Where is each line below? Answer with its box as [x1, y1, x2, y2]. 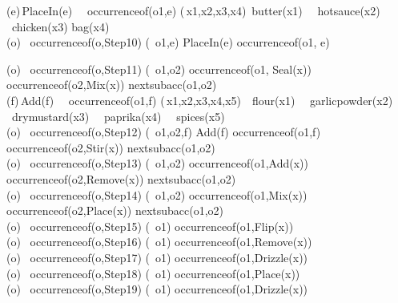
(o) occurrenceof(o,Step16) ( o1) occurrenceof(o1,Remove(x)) [6, 233, 312, 250]
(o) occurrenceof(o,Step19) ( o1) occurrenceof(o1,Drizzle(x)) [6, 281, 308, 297]
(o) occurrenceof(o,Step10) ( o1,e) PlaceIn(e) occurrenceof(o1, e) [6, 34, 330, 50]
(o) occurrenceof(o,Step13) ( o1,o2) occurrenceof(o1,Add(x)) [6, 155, 309, 172]
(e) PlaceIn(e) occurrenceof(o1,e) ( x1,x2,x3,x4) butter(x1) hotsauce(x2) [6, 2, 380, 18]
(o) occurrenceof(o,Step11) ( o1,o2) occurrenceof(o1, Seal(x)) [6, 60, 312, 77]
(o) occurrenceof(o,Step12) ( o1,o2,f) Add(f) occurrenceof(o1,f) [6, 123, 321, 140]
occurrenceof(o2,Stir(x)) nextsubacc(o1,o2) [6, 139, 215, 156]
